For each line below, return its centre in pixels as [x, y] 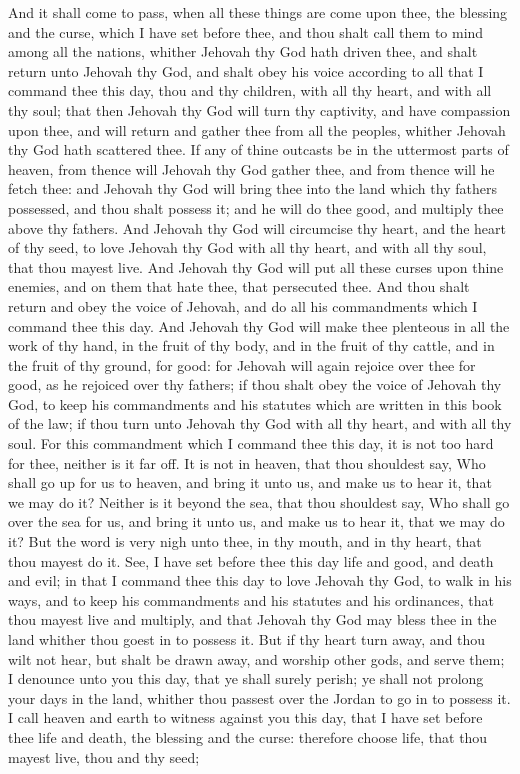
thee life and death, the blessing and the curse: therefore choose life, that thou [248, 736]
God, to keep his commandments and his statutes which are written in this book [255, 403]
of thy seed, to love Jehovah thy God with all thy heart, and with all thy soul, [247, 247]
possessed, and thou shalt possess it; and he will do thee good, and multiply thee [256, 207]
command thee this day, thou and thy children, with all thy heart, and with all [250, 90]
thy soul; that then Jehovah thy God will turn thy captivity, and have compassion [259, 109]
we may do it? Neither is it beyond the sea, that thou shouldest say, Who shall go [259, 501]
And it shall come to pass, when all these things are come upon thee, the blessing [258, 12]
